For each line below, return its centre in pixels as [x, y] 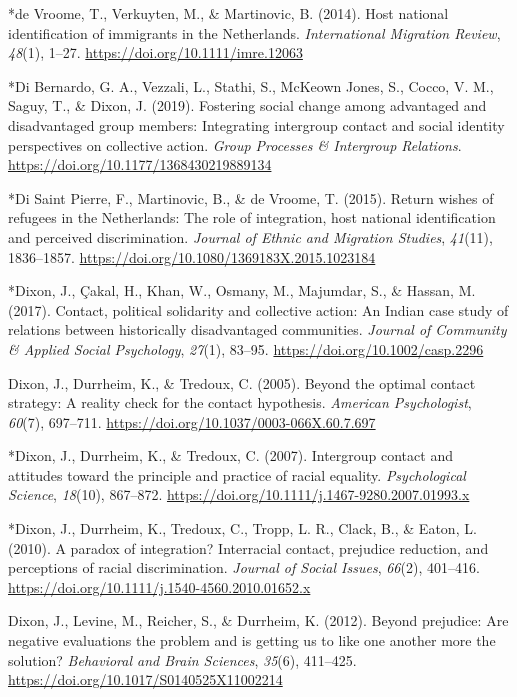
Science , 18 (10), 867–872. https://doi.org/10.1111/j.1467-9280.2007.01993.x [239, 494]
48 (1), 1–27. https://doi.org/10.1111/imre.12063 [155, 52]
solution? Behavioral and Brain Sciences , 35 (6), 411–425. [182, 659]
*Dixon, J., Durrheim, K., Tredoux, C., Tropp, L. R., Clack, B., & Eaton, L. [242, 528]
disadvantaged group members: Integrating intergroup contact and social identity [256, 124]
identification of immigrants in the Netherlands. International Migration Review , [254, 32]
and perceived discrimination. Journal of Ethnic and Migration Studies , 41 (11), [250, 236]
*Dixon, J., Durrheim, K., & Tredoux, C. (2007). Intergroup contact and [230, 455]
